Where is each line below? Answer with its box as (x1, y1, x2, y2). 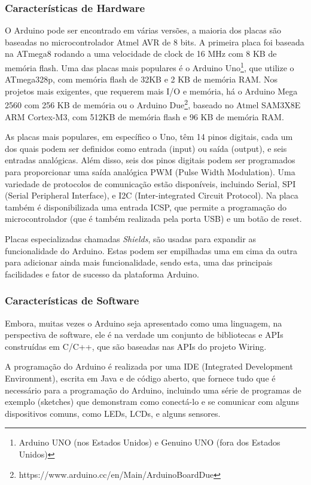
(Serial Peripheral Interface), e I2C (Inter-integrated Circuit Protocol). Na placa (5, 189, 298, 202)
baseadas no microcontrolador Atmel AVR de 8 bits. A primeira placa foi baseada (5, 35, 304, 48)
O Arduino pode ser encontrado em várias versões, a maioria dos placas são (5, 24, 281, 36)
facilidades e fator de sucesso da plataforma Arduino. (5, 267, 199, 280)
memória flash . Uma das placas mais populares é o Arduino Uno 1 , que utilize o (5, 60, 294, 74)
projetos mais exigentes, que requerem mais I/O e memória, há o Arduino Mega (5, 84, 298, 97)
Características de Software (5, 293, 139, 308)
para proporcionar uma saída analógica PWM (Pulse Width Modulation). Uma (5, 166, 295, 178)
